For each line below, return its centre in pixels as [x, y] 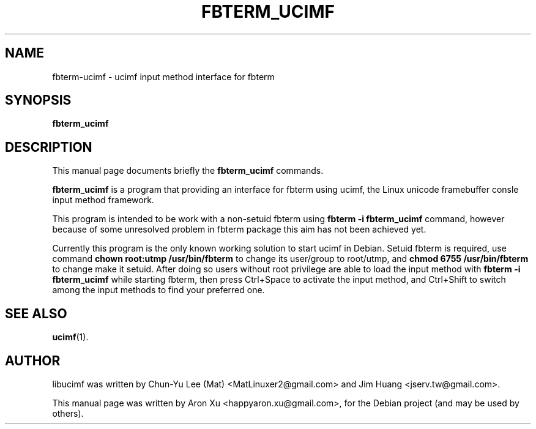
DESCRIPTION [49, 147]
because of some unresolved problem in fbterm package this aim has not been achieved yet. [239, 229]
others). [68, 413]
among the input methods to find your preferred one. [158, 290]
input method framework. [103, 200]
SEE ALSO [36, 313]
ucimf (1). [70, 337]
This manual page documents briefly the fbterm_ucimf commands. [188, 171]
